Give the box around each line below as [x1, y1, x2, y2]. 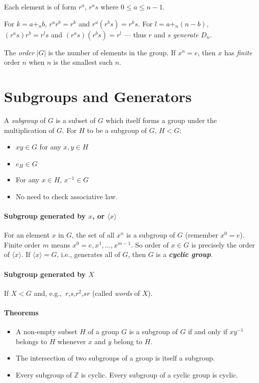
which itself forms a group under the [106, 115, 217, 125]
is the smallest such [53, 57, 113, 67]
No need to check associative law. [15, 191, 118, 201]
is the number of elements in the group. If [48, 47, 176, 57]
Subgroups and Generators [4, 86, 192, 106]
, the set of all [72, 230, 115, 240]
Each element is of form [4, 1, 76, 11]
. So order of [130, 239, 169, 250]
